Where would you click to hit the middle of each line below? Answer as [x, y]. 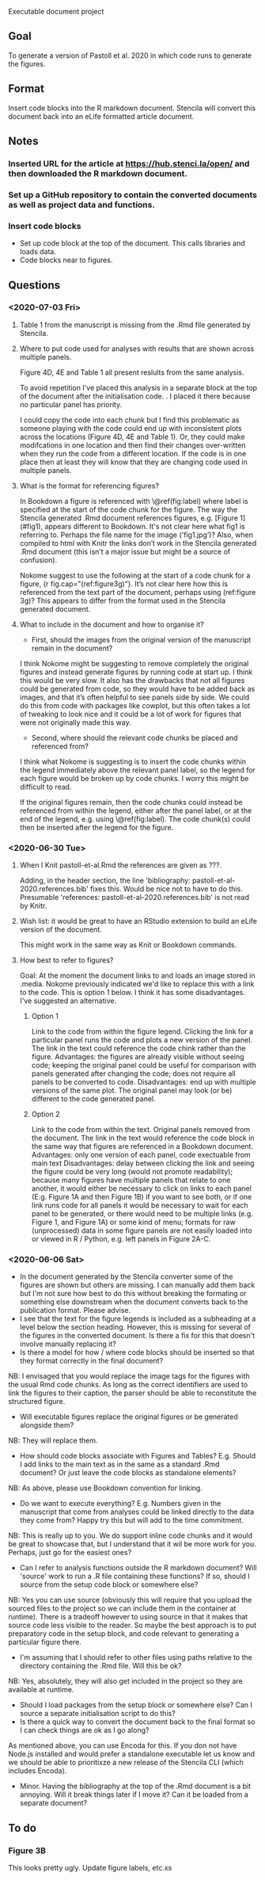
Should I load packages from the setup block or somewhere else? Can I [136, 1705]
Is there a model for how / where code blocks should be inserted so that [137, 1352]
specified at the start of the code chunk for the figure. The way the [129, 509]
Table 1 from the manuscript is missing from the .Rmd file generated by [135, 325]
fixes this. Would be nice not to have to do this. [166, 889]
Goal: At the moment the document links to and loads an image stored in [137, 976]
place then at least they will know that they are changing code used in [133, 462]
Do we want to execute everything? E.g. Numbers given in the [120, 1504]
